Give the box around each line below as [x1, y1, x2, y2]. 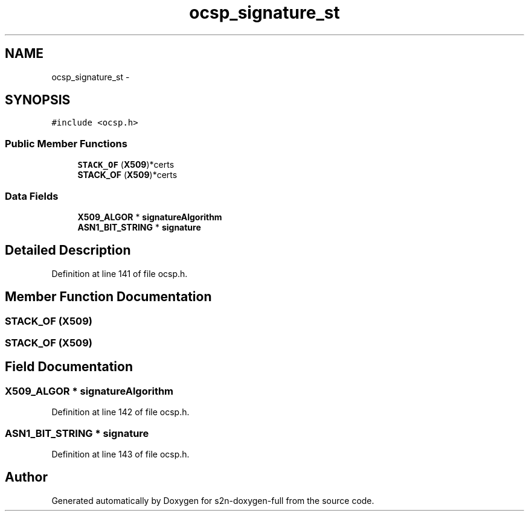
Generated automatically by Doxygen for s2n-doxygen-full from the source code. [51, 495, 374, 506]
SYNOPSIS [5, 92, 71, 108]
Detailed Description [5, 243, 131, 258]
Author [5, 470, 48, 485]
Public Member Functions [5, 137, 127, 150]
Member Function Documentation [5, 289, 212, 305]
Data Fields [5, 190, 59, 202]
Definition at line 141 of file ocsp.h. [51, 268, 188, 279]
